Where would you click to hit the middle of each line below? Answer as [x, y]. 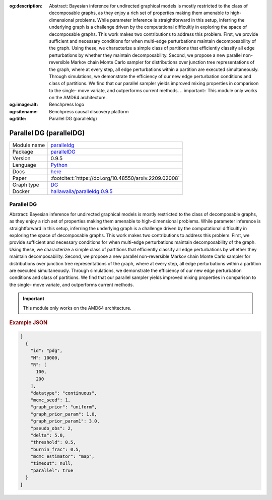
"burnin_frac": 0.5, [56, 449]
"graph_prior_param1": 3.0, [65, 421]
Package [23, 152]
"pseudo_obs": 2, [52, 428]
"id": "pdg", [47, 351]
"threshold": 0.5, [53, 442]
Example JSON [28, 322]
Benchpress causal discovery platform [89, 111]
